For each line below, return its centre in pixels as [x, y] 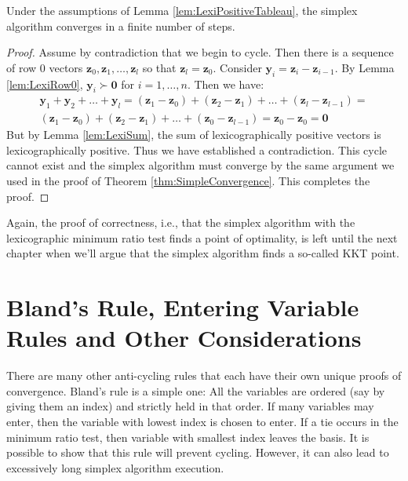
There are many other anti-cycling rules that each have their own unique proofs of [204, 375]
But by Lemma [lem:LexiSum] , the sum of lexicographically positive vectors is [194, 135]
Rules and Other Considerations [184, 338]
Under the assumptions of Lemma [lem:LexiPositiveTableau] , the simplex [182, 10]
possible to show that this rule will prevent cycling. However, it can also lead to [198, 452]
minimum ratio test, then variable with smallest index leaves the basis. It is [188, 437]
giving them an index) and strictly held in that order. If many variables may [190, 406]
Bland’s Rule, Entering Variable [183, 307]
